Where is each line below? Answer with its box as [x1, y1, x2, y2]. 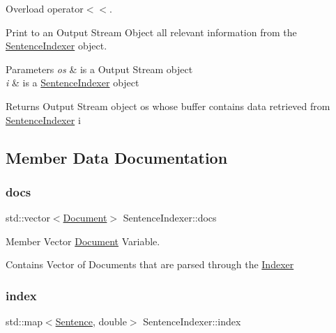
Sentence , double [55, 314, 127, 329]
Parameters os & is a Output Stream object [6, 61, 193, 76]
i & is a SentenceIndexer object [6, 75, 139, 90]
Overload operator [6, 1, 84, 15]
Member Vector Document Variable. [6, 233, 160, 248]
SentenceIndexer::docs [123, 210, 217, 225]
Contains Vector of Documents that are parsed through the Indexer [6, 257, 294, 272]
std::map [6, 314, 43, 329]
